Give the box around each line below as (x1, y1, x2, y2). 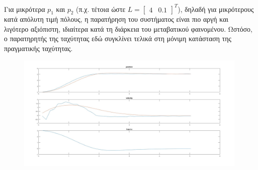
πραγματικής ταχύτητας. (4, 43, 73, 54)
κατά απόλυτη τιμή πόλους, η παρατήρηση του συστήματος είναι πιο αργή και (4, 14, 229, 24)
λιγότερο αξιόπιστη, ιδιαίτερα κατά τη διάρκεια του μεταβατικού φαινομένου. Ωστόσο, (4, 23, 253, 34)
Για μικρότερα (4, 3, 45, 14)
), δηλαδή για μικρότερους (177, 3, 254, 14)
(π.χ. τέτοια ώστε (76, 3, 126, 14)
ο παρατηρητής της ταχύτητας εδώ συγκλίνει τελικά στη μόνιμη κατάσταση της (4, 33, 232, 44)
